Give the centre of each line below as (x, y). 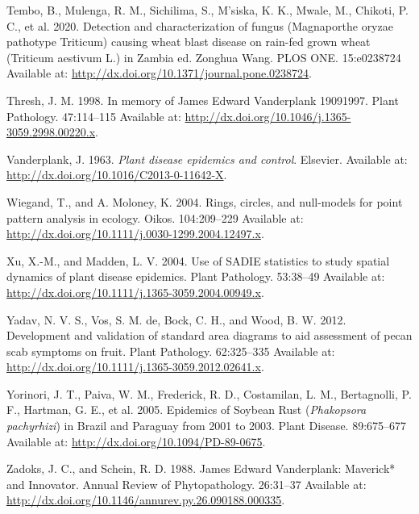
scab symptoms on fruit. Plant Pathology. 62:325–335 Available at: (171, 351)
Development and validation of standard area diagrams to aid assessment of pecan (209, 335)
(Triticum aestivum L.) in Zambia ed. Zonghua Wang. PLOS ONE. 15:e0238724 (204, 57)
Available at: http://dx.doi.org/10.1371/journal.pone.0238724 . (159, 73)
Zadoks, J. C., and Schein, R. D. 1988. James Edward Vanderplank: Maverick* (201, 468)
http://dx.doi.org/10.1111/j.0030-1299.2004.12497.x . (135, 234)
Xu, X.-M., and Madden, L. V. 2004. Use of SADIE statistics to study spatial (198, 260)
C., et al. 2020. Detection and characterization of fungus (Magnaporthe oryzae (200, 25)
